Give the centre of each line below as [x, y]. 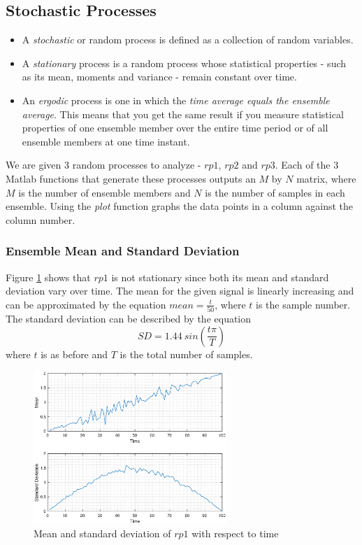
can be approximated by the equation [86, 304]
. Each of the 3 [307, 165]
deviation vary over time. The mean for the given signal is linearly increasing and [180, 291]
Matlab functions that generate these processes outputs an [131, 178]
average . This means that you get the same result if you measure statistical [183, 114]
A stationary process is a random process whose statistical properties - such [184, 63]
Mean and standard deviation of [102, 533]
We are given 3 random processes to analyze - [103, 165]
